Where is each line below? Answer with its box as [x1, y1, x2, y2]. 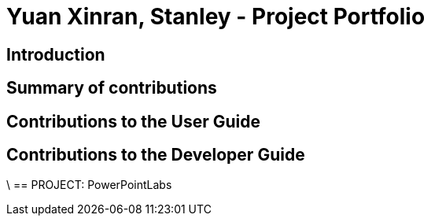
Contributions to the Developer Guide [6, 145, 305, 165]
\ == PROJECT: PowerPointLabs [6, 178, 172, 192]
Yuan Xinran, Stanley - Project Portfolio [6, 3, 425, 30]
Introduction [6, 44, 105, 65]
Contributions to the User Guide [6, 111, 260, 131]
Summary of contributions [6, 78, 217, 98]
